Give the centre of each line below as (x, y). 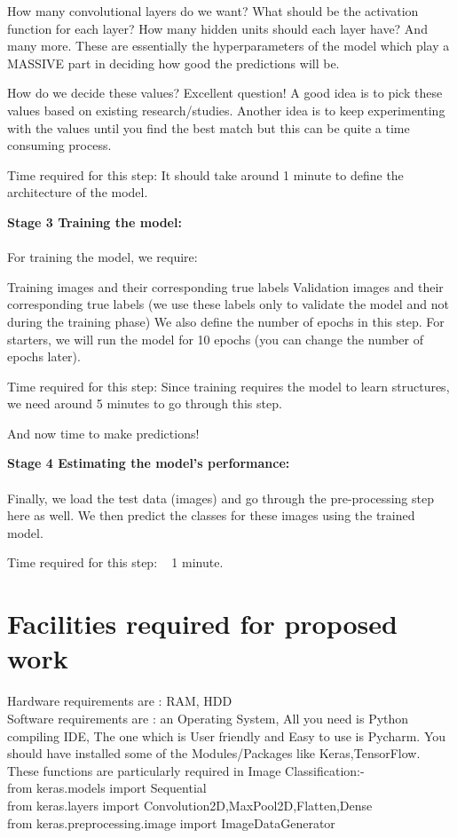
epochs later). (44, 356)
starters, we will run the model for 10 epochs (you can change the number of (216, 339)
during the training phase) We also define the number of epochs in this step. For (226, 321)
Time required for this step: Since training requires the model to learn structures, (228, 386)
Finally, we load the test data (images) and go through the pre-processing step (221, 498)
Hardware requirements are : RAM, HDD (120, 701)
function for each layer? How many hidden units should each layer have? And (217, 28)
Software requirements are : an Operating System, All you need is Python (208, 718)
